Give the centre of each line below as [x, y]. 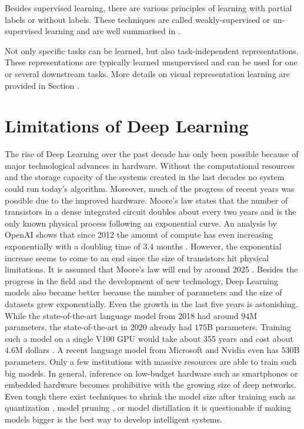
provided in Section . [42, 85]
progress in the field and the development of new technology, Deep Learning [141, 280]
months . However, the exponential [219, 246]
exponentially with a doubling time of [73, 246]
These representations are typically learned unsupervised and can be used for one [151, 62]
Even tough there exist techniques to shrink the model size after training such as [150, 396]
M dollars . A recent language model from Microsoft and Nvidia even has [147, 350]
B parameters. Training [249, 327]
